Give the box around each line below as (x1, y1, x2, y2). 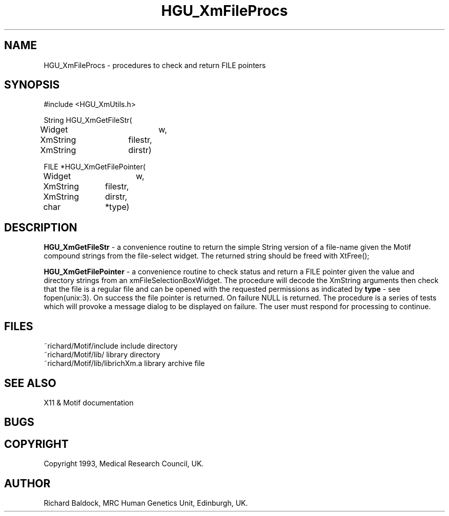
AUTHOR (4, 477, 51, 490)
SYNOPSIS (4, 78, 60, 92)
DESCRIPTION (4, 221, 77, 234)
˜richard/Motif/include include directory (44, 341, 178, 351)
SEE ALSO (4, 376, 56, 390)
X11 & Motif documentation (44, 398, 134, 407)
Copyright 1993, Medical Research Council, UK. (44, 459, 204, 468)
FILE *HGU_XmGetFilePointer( (44, 162, 146, 171)
